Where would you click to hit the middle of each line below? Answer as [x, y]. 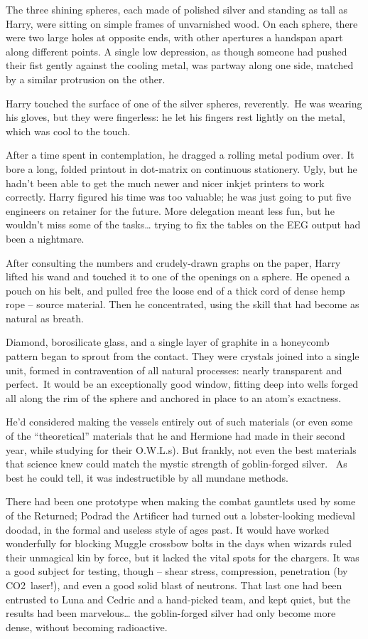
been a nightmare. [45, 238]
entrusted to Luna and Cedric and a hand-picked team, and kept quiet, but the [178, 599]
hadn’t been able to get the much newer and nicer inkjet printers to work [165, 183]
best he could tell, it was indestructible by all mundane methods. [147, 477]
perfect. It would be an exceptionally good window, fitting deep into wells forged [182, 384]
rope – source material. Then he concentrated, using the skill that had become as [183, 304]
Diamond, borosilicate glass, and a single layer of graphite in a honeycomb [168, 342]
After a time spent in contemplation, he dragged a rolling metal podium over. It [180, 155]
